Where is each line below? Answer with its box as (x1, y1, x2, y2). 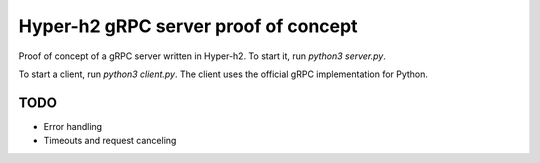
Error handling (43, 120, 103, 132)
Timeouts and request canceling (43, 135, 177, 147)
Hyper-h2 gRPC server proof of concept (18, 15, 358, 37)
